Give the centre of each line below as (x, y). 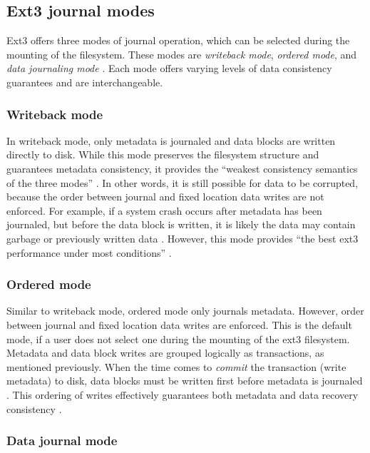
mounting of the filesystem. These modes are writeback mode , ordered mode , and (182, 54)
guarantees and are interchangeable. (85, 82)
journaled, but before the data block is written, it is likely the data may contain (181, 224)
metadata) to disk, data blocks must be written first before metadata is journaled (185, 381)
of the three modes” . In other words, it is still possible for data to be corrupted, (183, 182)
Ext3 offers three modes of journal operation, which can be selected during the (178, 40)
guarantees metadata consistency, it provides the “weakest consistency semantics (182, 168)
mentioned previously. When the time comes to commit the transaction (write (176, 366)
